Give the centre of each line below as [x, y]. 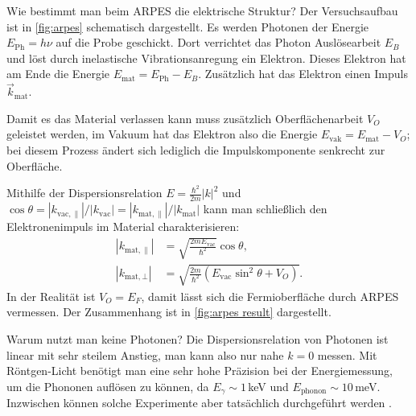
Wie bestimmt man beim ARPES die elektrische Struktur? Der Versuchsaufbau [202, 10]
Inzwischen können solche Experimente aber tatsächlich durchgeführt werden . [199, 403]
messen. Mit [347, 354]
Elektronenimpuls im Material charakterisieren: [123, 227]
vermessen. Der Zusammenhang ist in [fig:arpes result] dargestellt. [169, 312]
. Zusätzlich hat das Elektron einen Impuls [303, 74]
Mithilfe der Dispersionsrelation [84, 193]
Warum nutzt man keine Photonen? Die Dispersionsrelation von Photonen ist [198, 339]
